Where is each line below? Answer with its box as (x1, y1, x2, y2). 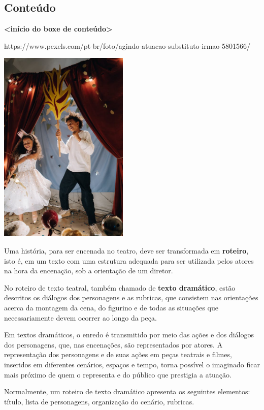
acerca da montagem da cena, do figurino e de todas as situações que (4, 302, 218, 312)
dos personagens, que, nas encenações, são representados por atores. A (4, 339, 223, 350)
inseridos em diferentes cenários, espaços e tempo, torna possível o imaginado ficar (4, 359, 260, 369)
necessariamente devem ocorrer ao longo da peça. (4, 312, 157, 323)
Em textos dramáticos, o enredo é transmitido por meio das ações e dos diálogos (4, 329, 254, 340)
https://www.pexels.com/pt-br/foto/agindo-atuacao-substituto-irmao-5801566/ (4, 40, 250, 51)
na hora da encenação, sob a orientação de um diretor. (4, 265, 173, 276)
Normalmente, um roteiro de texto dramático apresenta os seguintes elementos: (4, 386, 250, 397)
